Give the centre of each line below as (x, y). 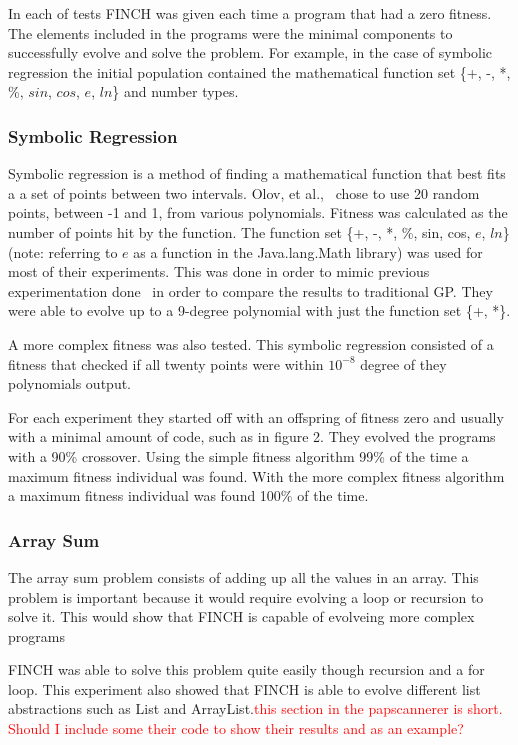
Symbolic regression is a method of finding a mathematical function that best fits (257, 173)
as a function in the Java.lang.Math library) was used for (308, 251)
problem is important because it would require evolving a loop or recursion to (246, 596)
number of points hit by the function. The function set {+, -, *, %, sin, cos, (239, 231)
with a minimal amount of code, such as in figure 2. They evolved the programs (252, 436)
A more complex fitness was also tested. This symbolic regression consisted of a (251, 343)
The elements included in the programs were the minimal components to (230, 32)
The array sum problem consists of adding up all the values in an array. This (243, 576)
